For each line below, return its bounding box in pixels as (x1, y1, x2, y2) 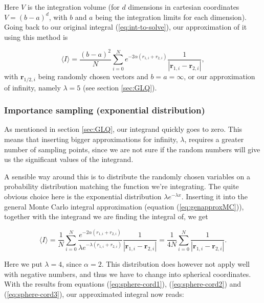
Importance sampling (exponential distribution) (4, 104, 205, 116)
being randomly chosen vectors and (38, 71, 148, 81)
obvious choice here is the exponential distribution (4, 191, 162, 201)
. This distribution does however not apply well (101, 259, 250, 269)
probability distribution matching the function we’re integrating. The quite (4, 181, 239, 192)
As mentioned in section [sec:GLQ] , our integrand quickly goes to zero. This (4, 124, 243, 134)
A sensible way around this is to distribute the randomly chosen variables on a (4, 171, 250, 181)
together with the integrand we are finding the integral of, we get (4, 211, 208, 222)
